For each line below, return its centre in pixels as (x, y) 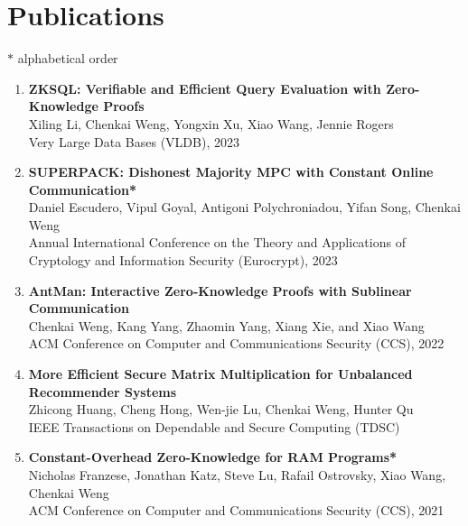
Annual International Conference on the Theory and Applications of (217, 242)
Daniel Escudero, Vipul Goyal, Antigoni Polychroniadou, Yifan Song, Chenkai (244, 207)
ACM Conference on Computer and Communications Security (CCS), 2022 (236, 343)
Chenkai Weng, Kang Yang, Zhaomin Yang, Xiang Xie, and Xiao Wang (226, 325)
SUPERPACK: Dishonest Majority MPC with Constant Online (231, 172)
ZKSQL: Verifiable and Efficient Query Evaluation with (205, 88)
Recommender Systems (103, 391)
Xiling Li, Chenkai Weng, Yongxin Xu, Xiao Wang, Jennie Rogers (211, 123)
